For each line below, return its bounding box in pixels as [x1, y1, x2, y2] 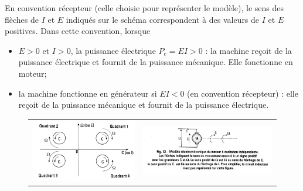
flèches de [5, 13, 39, 25]
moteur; [18, 67, 47, 79]
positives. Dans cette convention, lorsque [5, 25, 151, 37]
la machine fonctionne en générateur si [18, 87, 157, 99]
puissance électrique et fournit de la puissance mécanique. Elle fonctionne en [18, 56, 293, 68]
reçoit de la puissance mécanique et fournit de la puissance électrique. [18, 98, 269, 111]
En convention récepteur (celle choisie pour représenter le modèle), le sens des [5, 2, 284, 13]
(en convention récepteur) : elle [187, 87, 298, 99]
